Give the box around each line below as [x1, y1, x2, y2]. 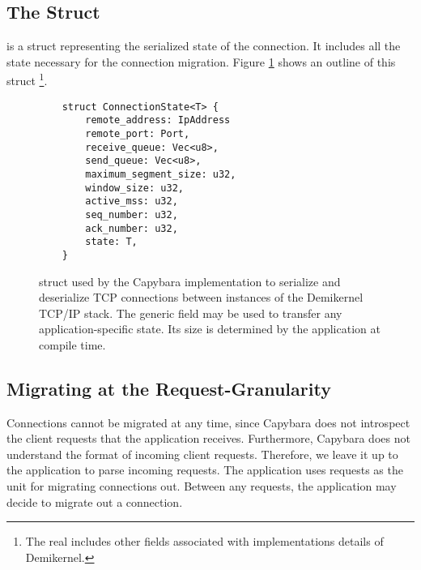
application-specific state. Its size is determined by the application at [39, 320, 381, 337]
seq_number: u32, [85, 208, 178, 221]
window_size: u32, [85, 182, 184, 194]
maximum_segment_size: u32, [85, 168, 236, 180]
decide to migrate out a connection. [6, 493, 183, 510]
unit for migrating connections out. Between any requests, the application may [6, 478, 397, 495]
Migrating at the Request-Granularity [6, 375, 331, 401]
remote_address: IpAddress [85, 114, 231, 126]
